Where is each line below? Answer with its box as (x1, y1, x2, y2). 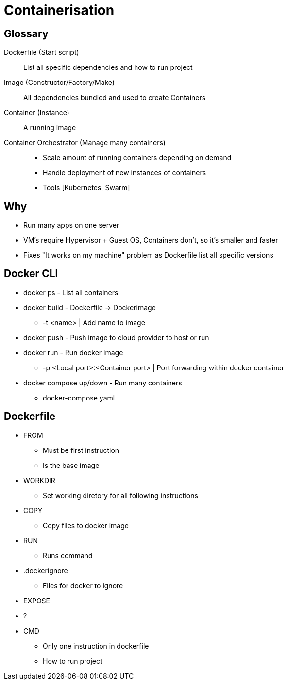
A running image (23, 123, 76, 132)
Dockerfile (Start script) (4, 48, 79, 57)
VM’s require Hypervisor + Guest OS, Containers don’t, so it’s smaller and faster (23, 236, 278, 245)
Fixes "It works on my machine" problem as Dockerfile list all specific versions (23, 251, 273, 260)
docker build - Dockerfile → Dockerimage (23, 303, 156, 312)
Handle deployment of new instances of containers (43, 168, 206, 177)
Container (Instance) (4, 108, 69, 117)
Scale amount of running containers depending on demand (43, 153, 232, 162)
